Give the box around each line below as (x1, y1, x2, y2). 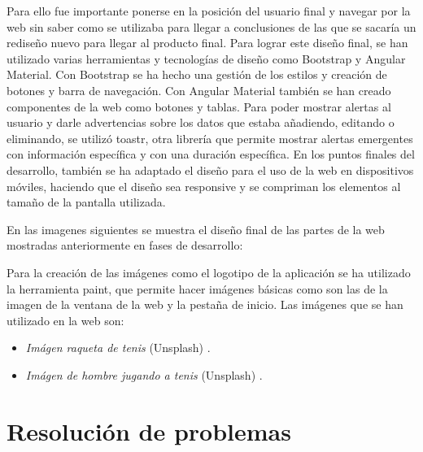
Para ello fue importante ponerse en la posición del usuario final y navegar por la (7, 2, 411, 19)
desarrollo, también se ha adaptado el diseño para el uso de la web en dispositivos (7, 161, 414, 178)
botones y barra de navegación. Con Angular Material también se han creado (7, 81, 391, 98)
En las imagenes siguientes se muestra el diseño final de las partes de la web (7, 220, 385, 237)
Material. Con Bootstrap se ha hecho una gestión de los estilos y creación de (7, 66, 387, 83)
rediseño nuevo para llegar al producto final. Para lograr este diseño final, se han (7, 34, 408, 51)
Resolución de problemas (7, 414, 291, 447)
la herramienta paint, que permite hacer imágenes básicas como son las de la (7, 280, 388, 297)
